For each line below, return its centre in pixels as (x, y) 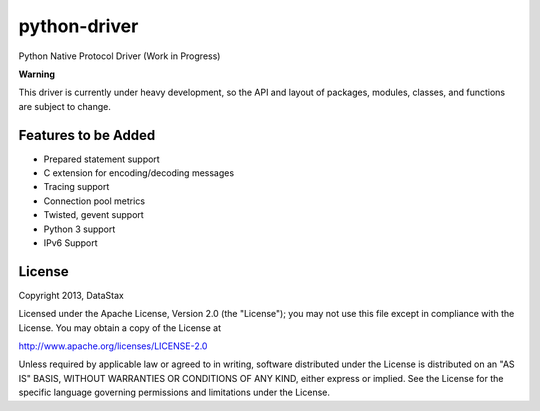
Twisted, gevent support (93, 215)
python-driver (78, 26)
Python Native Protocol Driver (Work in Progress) (119, 56)
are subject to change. (65, 106)
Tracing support (76, 187)
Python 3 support (79, 229)
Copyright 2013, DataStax (71, 295)
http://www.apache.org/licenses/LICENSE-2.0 (113, 346)
